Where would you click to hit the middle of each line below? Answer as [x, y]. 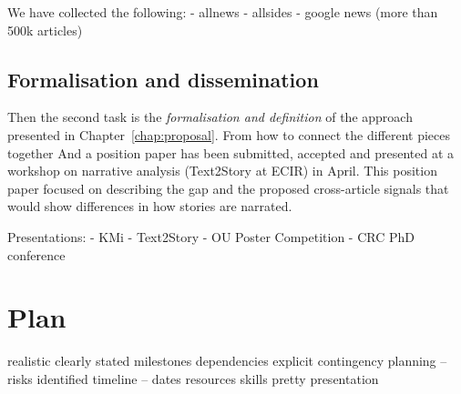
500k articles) [45, 30]
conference [36, 254]
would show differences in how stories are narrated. [150, 206]
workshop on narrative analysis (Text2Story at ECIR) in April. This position [222, 171]
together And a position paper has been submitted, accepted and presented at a [231, 152]
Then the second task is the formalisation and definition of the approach [210, 117]
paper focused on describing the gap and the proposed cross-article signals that [228, 188]
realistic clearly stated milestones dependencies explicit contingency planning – [227, 361]
